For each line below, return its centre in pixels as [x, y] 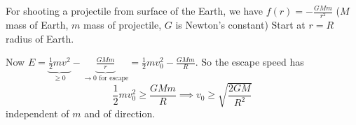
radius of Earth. [40, 38]
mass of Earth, [37, 25]
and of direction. [120, 113]
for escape [114, 79]
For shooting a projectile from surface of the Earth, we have [135, 10]
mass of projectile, [123, 25]
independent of [37, 113]
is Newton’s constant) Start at [240, 25]
